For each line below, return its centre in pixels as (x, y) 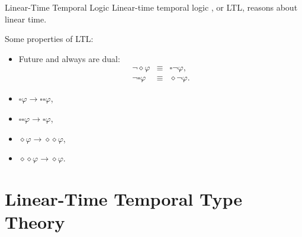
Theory (35, 222)
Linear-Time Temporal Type (124, 199)
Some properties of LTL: (49, 39)
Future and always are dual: (69, 58)
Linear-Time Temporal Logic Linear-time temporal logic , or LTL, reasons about (151, 7)
